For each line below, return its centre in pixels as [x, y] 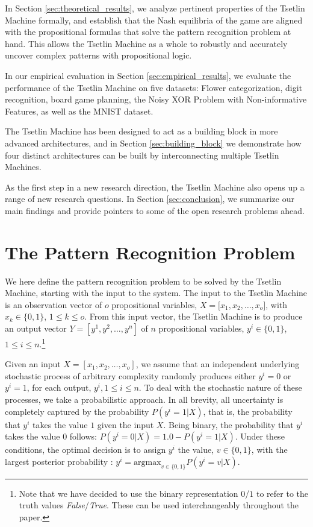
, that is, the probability [248, 411]
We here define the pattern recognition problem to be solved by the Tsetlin [143, 281]
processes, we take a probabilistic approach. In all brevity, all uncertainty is [144, 399]
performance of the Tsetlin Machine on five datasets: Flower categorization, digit [154, 87]
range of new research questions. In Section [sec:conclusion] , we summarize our [150, 199]
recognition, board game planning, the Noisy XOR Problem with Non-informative [156, 99]
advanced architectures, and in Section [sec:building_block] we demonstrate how [153, 143]
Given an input [33, 364]
